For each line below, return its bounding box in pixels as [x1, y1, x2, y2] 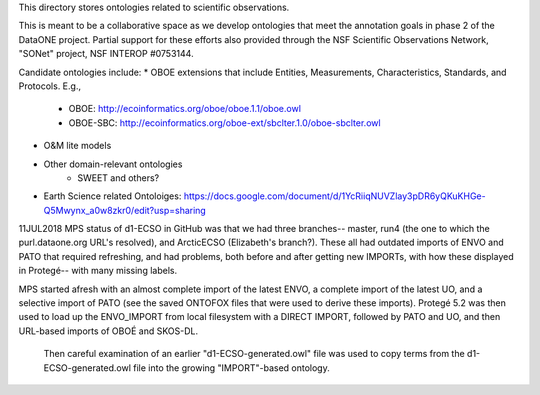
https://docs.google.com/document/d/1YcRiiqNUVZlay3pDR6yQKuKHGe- [183, 190, 486, 202]
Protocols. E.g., [18, 80, 82, 92]
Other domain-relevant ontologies [43, 158, 183, 170]
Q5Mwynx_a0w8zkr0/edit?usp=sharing [43, 204, 207, 216]
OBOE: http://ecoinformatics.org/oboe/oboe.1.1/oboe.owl [68, 103, 302, 115]
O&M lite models [43, 140, 112, 152]
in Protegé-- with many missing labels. [18, 265, 178, 277]
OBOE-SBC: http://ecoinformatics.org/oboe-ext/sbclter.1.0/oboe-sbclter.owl [68, 116, 381, 129]
